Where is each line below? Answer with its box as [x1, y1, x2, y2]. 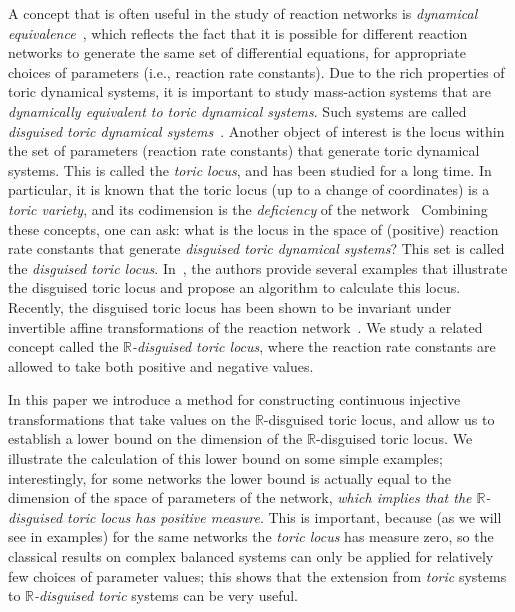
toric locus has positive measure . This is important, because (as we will [67, 506, 502, 527]
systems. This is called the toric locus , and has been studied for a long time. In [8, 159, 492, 180]
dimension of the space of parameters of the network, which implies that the [8, 487, 472, 508]
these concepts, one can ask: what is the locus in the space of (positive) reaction [8, 218, 499, 239]
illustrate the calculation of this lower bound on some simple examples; [8, 448, 443, 469]
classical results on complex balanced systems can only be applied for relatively [8, 546, 494, 567]
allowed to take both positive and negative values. [8, 355, 314, 376]
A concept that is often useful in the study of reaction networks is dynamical [8, 3, 478, 23]
